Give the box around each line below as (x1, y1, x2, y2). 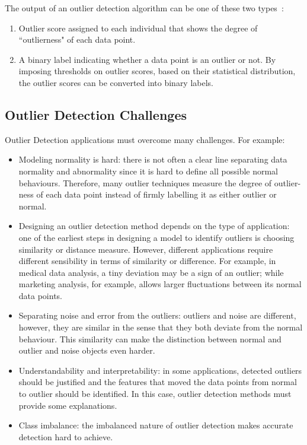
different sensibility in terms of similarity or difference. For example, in (18, 255, 276, 267)
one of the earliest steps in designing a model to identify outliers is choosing (18, 231, 295, 243)
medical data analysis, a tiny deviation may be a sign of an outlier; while (18, 266, 284, 278)
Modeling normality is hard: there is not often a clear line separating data (18, 153, 287, 166)
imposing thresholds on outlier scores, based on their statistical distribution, (18, 65, 296, 77)
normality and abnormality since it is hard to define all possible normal (18, 164, 279, 177)
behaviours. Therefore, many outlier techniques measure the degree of (18, 176, 272, 189)
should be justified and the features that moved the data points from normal (18, 376, 297, 388)
